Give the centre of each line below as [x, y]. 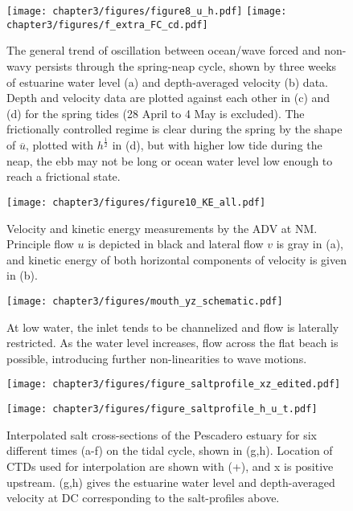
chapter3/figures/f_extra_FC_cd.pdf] [107, 25]
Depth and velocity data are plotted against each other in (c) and [168, 98]
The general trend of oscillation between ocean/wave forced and [164, 50]
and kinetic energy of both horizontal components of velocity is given [176, 259]
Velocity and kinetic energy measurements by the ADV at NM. [162, 228]
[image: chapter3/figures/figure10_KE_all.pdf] [136, 203]
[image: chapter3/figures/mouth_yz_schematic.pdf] [145, 302]
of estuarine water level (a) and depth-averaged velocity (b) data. [167, 82]
